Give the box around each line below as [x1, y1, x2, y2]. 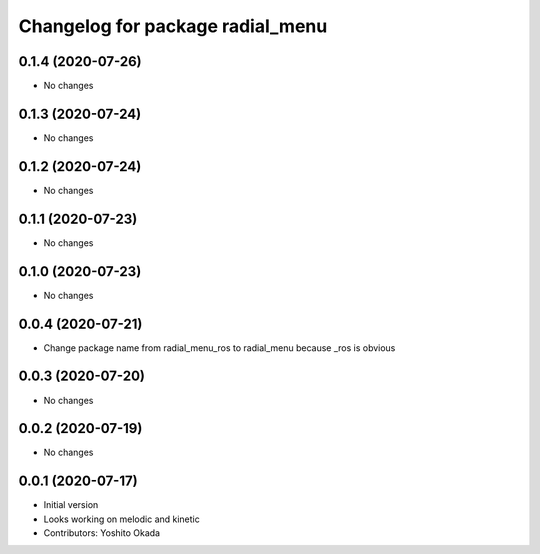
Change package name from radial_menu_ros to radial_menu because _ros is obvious [43, 341, 396, 354]
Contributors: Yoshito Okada [43, 527, 160, 539]
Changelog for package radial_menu [18, 15, 328, 37]
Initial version [43, 499, 99, 511]
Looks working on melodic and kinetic [43, 513, 200, 525]
